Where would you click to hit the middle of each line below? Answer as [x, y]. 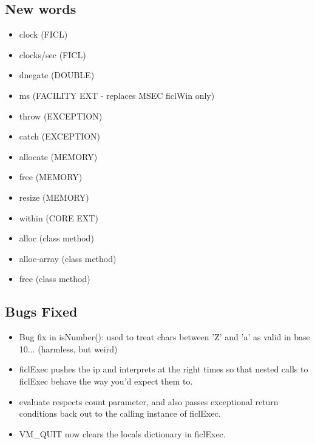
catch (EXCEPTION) [59, 136]
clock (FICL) [43, 34]
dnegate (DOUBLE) [57, 75]
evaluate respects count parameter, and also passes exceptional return [149, 401]
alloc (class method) [56, 238]
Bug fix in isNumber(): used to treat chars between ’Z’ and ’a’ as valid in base [164, 337]
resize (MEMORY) [54, 197]
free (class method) [55, 279]
